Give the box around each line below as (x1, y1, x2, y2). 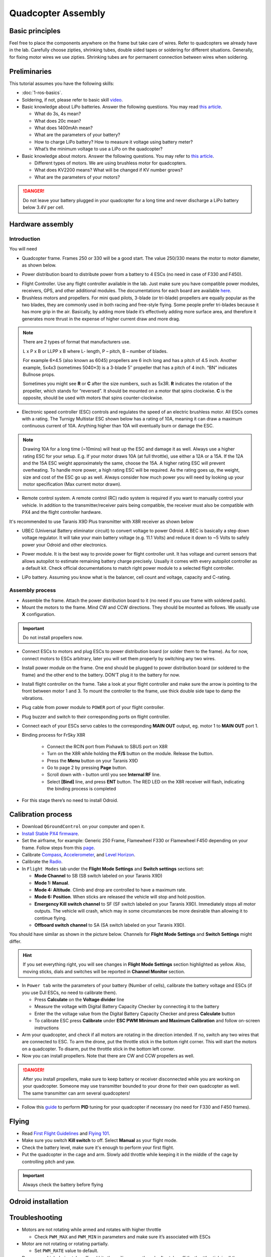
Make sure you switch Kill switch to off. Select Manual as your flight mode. (22, 1137, 178, 1143)
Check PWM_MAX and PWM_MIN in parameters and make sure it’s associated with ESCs (34, 1233, 211, 1239)
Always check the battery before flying (23, 1182, 103, 1188)
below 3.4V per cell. (23, 204, 65, 210)
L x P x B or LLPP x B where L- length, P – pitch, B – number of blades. (23, 348, 168, 354)
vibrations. (22, 695, 44, 701)
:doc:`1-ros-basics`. (22, 89, 63, 96)
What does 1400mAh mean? (34, 125, 93, 131)
